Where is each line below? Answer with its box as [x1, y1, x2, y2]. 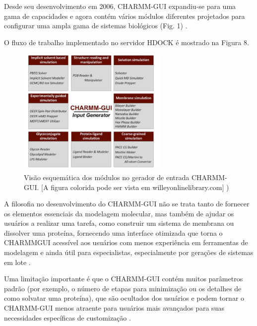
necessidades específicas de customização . [4, 312, 131, 323]
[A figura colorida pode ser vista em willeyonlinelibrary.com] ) [41, 182, 229, 192]
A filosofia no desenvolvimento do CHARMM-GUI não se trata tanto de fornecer [4, 198, 250, 209]
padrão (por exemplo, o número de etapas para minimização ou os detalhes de [4, 283, 242, 293]
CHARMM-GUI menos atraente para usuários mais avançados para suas [4, 303, 224, 313]
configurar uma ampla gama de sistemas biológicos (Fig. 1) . [4, 20, 188, 31]
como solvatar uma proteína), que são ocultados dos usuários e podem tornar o [4, 293, 245, 303]
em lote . [4, 257, 31, 267]
